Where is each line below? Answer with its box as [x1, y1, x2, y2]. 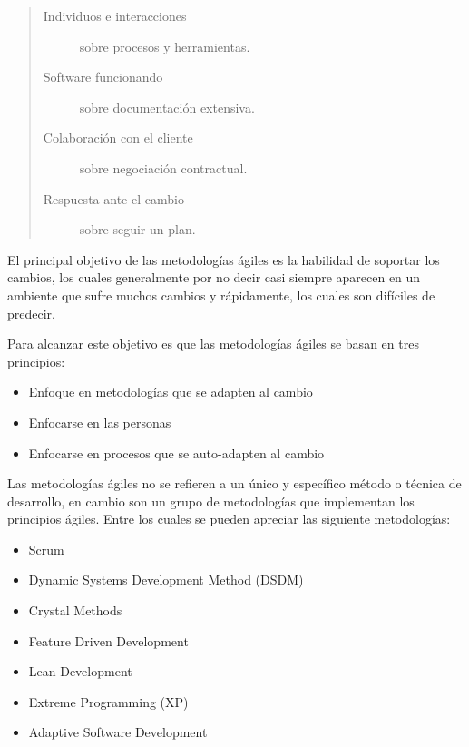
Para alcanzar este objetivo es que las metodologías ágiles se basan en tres [7, 334, 419, 353]
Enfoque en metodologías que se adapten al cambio [28, 382, 313, 401]
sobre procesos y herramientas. [79, 36, 250, 55]
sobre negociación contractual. [79, 158, 248, 177]
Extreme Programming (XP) [28, 692, 189, 711]
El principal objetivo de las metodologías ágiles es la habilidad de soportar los [7, 250, 440, 269]
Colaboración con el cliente [43, 128, 193, 147]
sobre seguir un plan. [79, 220, 196, 239]
